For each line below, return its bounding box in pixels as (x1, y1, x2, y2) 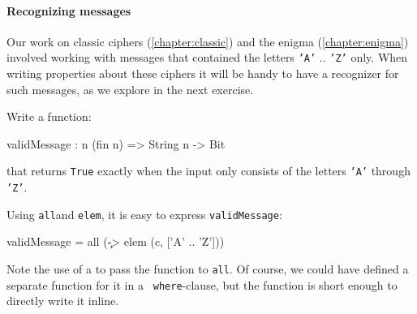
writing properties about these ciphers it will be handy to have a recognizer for (6, 65, 399, 82)
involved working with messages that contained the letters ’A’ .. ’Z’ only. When (6, 49, 408, 66)
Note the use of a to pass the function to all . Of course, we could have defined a (6, 260, 409, 277)
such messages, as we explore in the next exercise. (6, 80, 254, 97)
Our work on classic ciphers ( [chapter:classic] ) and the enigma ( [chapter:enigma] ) (6, 32, 409, 49)
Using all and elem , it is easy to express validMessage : (6, 205, 282, 222)
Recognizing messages (6, 2, 131, 19)
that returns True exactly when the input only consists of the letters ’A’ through (6, 162, 411, 179)
